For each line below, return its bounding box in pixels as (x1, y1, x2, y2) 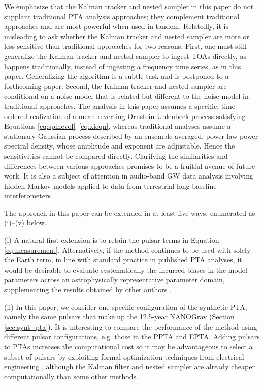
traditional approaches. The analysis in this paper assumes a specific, (4, 100, 219, 111)
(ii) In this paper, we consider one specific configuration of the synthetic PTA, (4, 301, 247, 312)
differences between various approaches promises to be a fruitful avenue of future (4, 160, 255, 171)
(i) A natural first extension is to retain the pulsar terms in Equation (4, 234, 219, 245)
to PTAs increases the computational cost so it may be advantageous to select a (4, 341, 253, 351)
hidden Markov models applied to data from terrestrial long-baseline (4, 180, 217, 191)
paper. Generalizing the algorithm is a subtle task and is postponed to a (4, 71, 229, 81)
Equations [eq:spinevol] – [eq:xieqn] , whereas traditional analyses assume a (4, 121, 231, 131)
